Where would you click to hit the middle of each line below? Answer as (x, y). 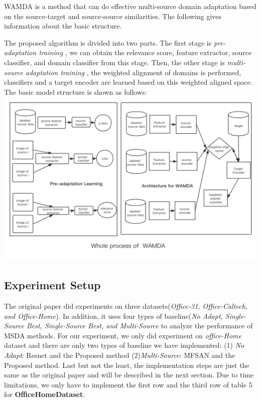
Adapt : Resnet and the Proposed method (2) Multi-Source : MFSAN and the (120, 355)
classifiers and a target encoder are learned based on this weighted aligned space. (128, 82)
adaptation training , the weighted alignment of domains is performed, (133, 72)
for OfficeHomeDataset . (45, 394)
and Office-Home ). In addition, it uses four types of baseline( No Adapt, (113, 316)
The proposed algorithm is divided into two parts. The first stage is (108, 42)
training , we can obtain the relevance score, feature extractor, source (145, 52)
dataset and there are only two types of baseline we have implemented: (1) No (124, 345)
